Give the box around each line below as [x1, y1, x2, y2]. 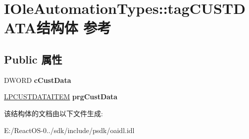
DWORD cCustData [4, 74, 71, 85]
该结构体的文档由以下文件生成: [4, 108, 103, 118]
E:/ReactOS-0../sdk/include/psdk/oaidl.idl [4, 125, 135, 135]
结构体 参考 [36, 17, 111, 38]
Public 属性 [4, 51, 62, 67]
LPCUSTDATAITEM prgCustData [4, 91, 118, 102]
